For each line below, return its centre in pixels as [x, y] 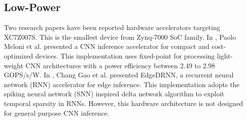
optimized [19, 55]
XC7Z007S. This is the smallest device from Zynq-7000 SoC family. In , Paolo [120, 37]
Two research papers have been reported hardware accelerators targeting [112, 27]
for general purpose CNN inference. [57, 113]
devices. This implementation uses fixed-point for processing [125, 55]
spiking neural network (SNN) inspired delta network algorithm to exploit [114, 94]
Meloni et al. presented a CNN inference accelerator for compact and [107, 46]
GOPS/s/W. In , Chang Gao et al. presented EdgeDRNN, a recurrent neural [119, 75]
